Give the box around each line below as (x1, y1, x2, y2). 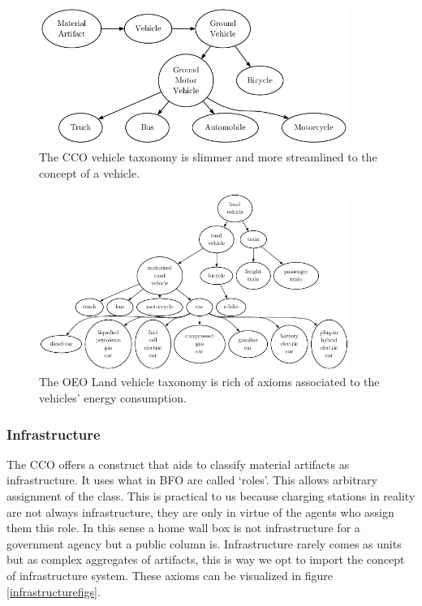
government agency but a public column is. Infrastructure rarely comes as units (6, 535, 402, 552)
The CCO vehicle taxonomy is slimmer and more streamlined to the (39, 148, 377, 165)
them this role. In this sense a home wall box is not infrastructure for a (6, 519, 360, 536)
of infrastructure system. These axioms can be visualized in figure (6, 566, 333, 583)
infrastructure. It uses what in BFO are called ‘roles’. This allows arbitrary (6, 471, 377, 488)
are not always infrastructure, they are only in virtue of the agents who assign (6, 503, 394, 520)
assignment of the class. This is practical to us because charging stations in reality (6, 488, 416, 504)
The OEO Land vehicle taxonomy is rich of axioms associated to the (39, 373, 380, 390)
